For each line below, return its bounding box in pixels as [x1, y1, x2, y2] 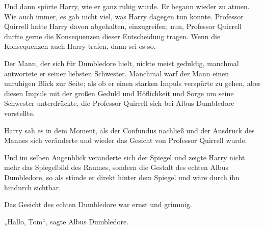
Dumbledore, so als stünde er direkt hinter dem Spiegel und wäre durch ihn [4, 171, 240, 182]
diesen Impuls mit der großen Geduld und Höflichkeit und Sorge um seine [4, 88, 234, 98]
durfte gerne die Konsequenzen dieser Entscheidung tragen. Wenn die [4, 31, 221, 41]
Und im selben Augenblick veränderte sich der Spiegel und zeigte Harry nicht [4, 152, 245, 162]
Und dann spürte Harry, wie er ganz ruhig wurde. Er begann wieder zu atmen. [4, 1, 250, 11]
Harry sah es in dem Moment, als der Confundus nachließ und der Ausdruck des [4, 125, 255, 135]
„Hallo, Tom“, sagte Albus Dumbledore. [4, 216, 129, 226]
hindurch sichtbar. [4, 182, 61, 192]
